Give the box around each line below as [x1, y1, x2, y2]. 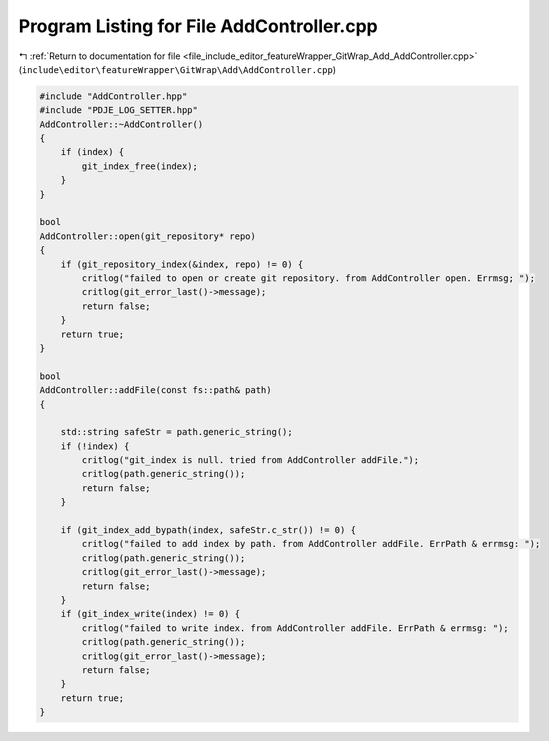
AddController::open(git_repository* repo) [39, 230, 257, 242]
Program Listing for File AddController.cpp [18, 15, 379, 37]
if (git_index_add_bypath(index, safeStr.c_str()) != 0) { [60, 525, 357, 536]
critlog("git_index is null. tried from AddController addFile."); [81, 455, 420, 466]
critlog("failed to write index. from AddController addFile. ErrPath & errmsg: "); [81, 622, 509, 634]
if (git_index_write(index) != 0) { [60, 608, 240, 620]
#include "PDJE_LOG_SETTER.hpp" [39, 105, 199, 116]
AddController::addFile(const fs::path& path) [39, 385, 272, 396]
